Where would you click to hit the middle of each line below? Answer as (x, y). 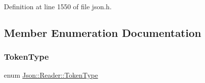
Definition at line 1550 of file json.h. (58, 6)
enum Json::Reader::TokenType (51, 75)
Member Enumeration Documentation (103, 32)
